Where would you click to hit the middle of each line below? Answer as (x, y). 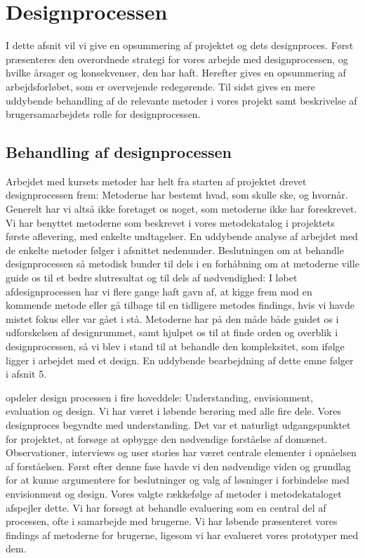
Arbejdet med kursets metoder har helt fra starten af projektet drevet (156, 181)
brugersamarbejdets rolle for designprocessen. (103, 114)
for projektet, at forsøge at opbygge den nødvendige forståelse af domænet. (167, 438)
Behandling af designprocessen (119, 152)
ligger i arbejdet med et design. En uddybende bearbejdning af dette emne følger (180, 360)
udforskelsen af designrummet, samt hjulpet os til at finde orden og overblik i (172, 332)
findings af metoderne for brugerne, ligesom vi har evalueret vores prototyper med (182, 534)
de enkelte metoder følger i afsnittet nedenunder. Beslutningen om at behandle (175, 250)
